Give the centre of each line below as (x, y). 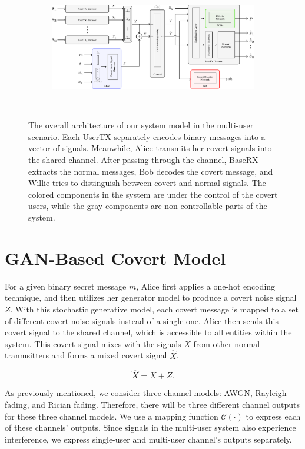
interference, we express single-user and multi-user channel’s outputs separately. (148, 439)
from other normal (227, 343)
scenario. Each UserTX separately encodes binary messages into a (147, 136)
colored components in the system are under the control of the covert (153, 194)
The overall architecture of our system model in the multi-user (141, 125)
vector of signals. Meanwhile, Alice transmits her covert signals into (150, 148)
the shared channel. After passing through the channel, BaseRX (143, 160)
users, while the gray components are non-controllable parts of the (148, 206)
